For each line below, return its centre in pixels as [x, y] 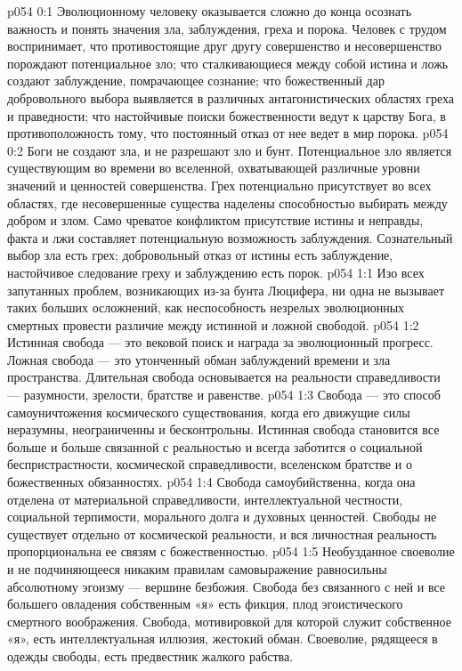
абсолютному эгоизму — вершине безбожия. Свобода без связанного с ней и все [227, 586]
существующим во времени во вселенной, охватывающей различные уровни [214, 168]
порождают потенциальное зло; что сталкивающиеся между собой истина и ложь [228, 63]
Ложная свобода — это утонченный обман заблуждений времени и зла [199, 359]
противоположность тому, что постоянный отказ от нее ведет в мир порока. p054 [228, 133]
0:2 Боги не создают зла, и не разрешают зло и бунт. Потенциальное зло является [230, 150]
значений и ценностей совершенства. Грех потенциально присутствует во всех [219, 185]
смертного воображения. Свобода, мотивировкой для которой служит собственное [229, 621]
